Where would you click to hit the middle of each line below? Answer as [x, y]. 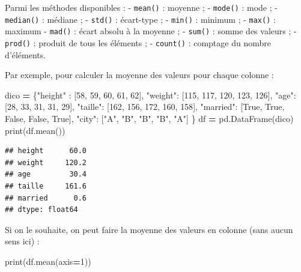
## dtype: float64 [41, 210]
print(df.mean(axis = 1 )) [48, 261]
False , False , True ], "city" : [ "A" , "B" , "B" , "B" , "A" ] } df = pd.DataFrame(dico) [149, 118]
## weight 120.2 [46, 162]
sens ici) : [22, 241]
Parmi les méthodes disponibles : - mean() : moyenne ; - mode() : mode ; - [141, 7]
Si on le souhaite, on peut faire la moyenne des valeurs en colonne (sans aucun [149, 229]
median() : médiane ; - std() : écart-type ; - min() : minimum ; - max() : [140, 19]
